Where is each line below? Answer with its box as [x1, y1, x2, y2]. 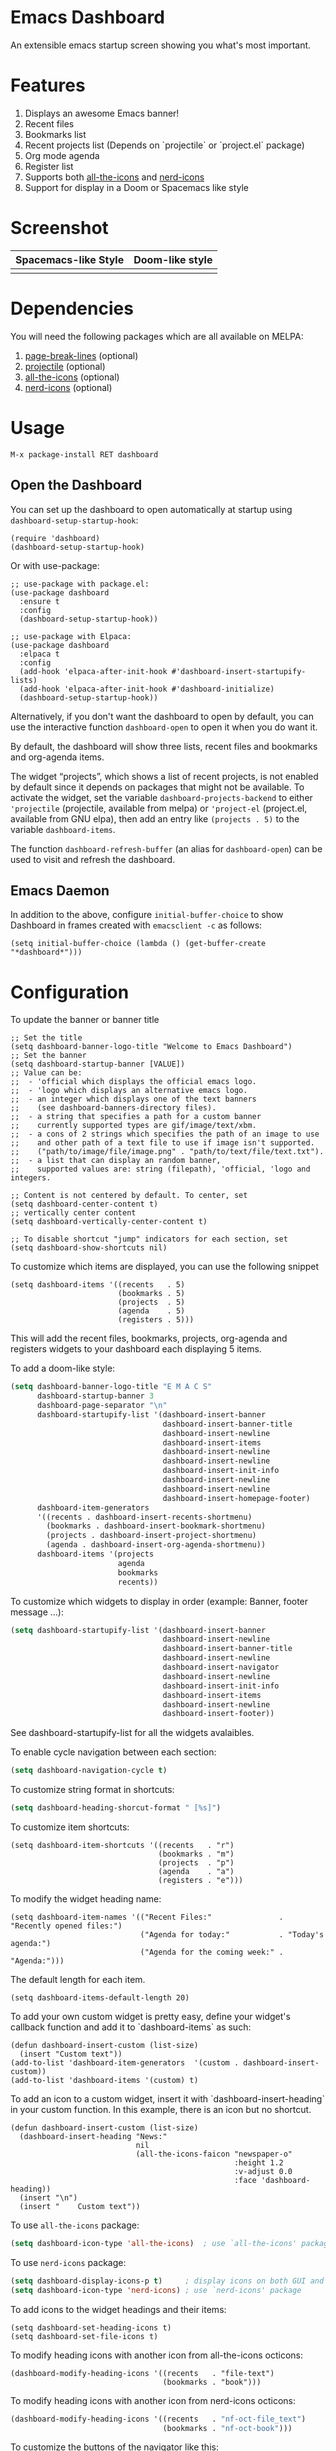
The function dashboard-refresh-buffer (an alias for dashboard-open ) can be [10, 842, 323, 855]
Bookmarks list [24, 128, 87, 140]
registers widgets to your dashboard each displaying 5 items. [10, 1343, 262, 1355]
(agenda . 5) [117, 1306, 186, 1316]
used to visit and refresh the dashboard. [10, 853, 176, 865]
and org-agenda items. [10, 751, 105, 763]
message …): [10, 1606, 64, 1618]
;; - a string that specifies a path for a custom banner [10, 1112, 262, 1122]
